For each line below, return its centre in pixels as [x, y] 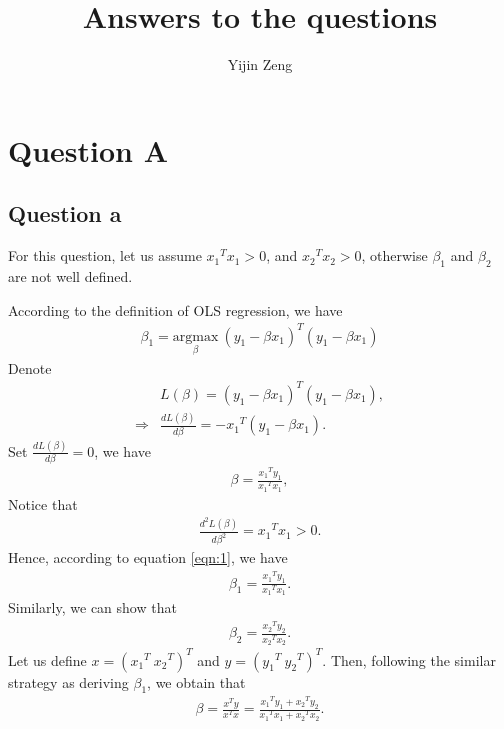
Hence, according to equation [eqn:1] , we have [148, 557]
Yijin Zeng [260, 64]
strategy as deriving [68, 681]
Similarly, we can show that [92, 607]
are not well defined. [70, 275]
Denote [30, 367]
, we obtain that [196, 681]
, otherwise [394, 255]
